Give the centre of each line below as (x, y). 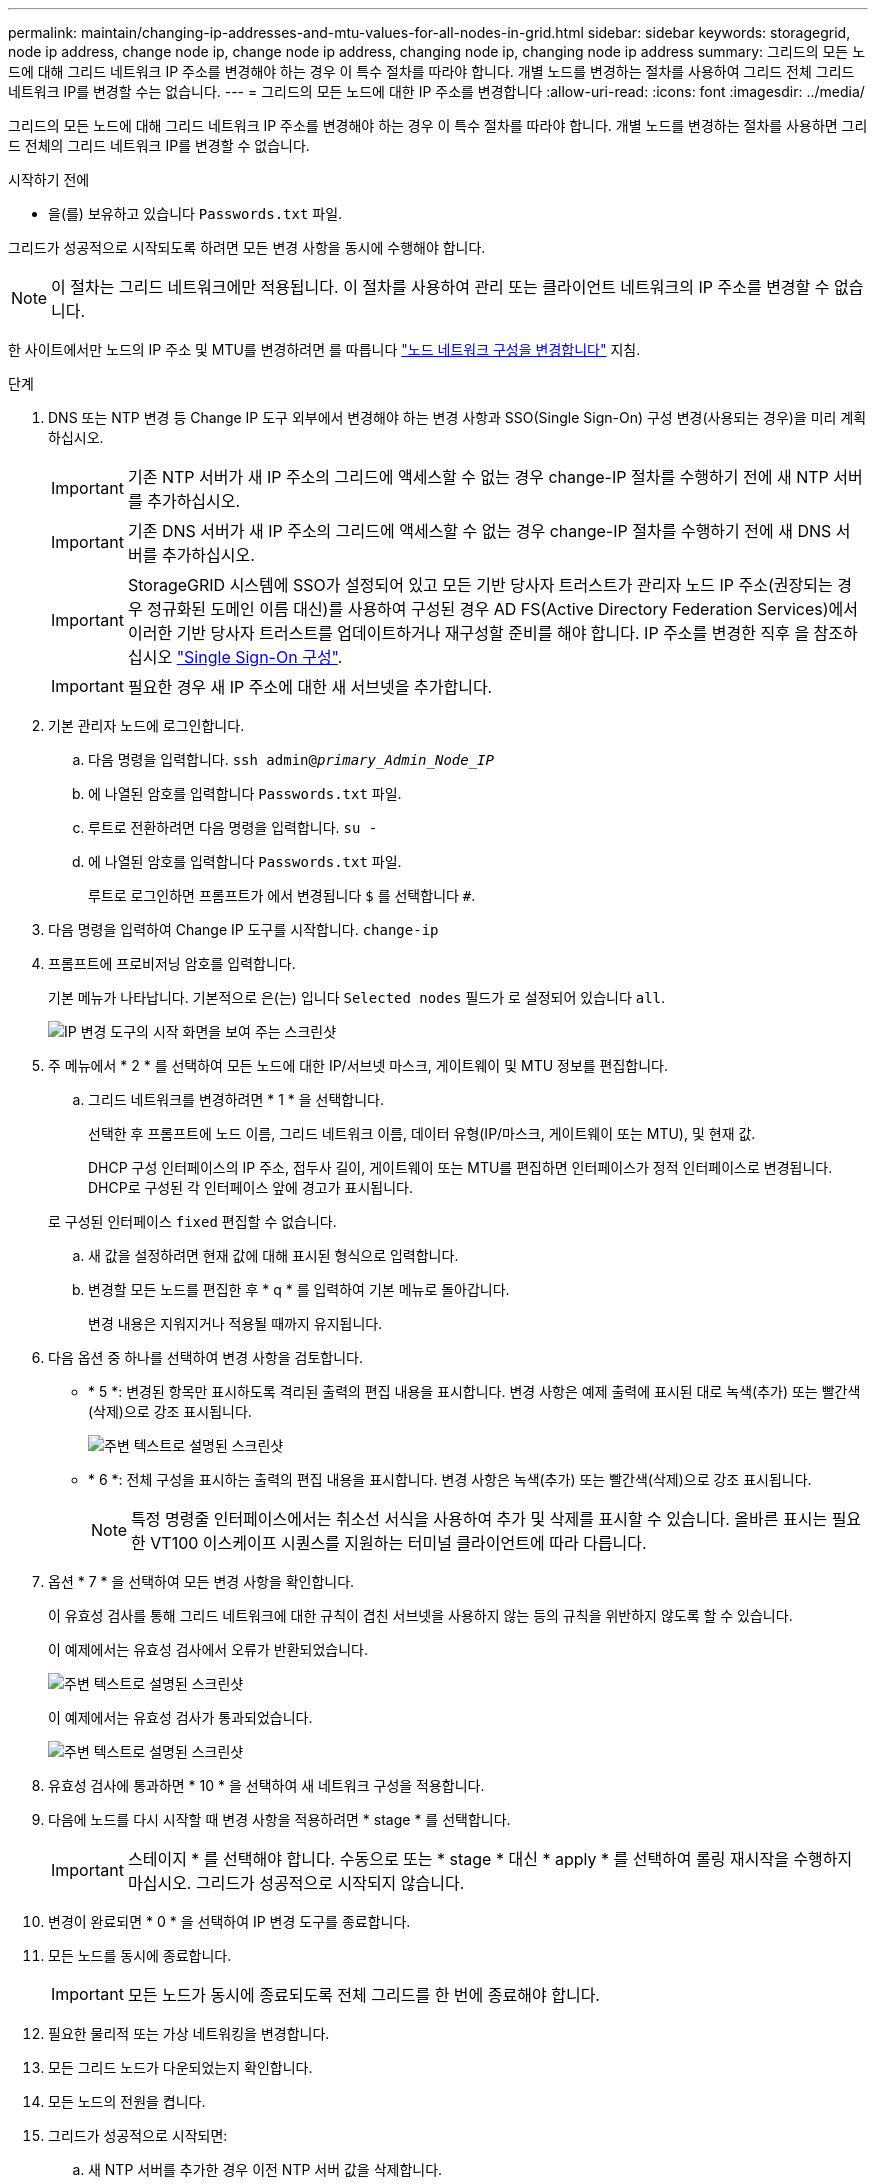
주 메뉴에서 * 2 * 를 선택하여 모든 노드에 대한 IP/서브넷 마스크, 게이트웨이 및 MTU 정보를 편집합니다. (358, 1065)
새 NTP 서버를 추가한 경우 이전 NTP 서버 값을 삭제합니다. (265, 2169)
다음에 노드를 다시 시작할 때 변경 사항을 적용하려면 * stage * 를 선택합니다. (279, 1819)
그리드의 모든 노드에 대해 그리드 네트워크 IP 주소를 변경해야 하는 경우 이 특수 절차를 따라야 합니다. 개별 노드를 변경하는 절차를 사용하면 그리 (438, 125)
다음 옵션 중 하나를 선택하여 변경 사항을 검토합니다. (205, 1357)
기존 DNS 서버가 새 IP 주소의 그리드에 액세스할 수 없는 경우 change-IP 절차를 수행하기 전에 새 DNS (479, 531)
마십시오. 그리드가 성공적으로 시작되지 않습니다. (296, 1883)
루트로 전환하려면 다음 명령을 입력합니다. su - (233, 827)
